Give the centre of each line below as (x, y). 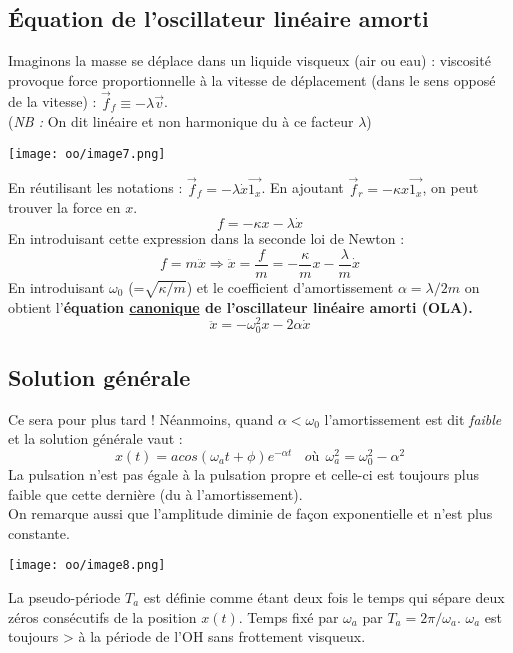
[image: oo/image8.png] (87, 565)
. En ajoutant (302, 187)
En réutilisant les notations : (95, 187)
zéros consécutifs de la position (102, 616)
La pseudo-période (64, 596)
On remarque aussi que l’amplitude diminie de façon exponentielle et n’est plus (250, 513)
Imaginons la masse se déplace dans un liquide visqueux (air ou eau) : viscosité (249, 60)
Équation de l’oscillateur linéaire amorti (218, 18)
